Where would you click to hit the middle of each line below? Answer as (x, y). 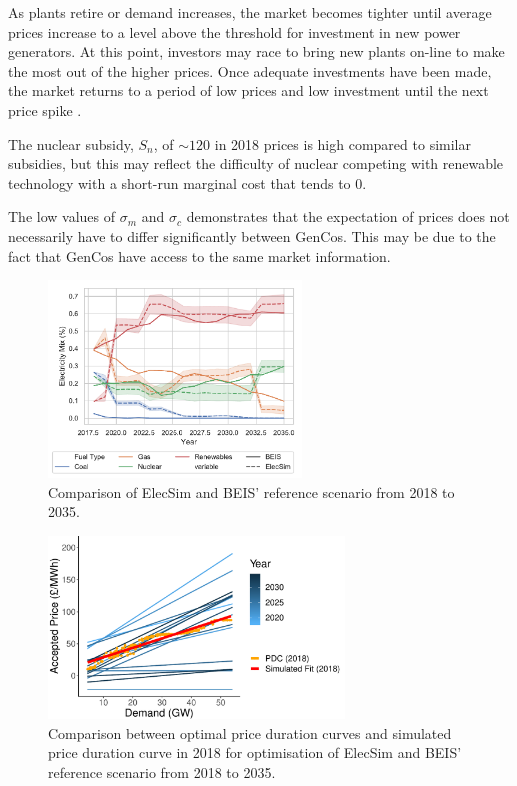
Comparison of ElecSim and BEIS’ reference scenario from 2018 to (251, 491)
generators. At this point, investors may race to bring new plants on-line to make (256, 51)
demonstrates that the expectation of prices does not (348, 216)
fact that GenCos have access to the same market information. (199, 255)
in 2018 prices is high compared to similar (342, 143)
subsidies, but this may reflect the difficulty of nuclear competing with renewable (256, 163)
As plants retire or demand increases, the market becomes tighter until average (250, 12)
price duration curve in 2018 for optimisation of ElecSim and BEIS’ (255, 752)
